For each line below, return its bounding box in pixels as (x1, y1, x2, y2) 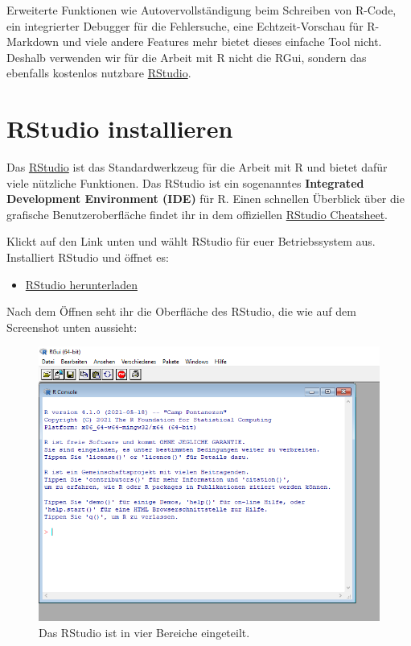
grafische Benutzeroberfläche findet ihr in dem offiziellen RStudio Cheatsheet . (6, 205, 388, 222)
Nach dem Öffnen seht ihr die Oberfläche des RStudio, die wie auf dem (6, 303, 356, 320)
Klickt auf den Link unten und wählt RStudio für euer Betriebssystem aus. (6, 233, 376, 250)
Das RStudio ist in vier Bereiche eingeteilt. (39, 623, 250, 640)
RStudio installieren (6, 112, 233, 145)
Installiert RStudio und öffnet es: (6, 249, 169, 266)
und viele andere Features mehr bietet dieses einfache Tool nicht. (62, 33, 382, 50)
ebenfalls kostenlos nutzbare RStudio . (6, 64, 191, 81)
